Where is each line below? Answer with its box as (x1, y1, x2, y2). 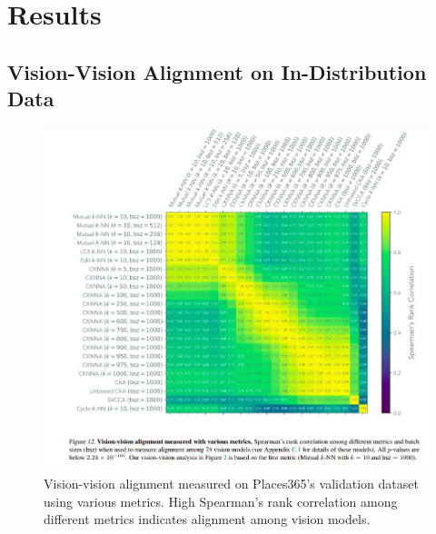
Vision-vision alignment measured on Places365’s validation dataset (44, 473, 419, 492)
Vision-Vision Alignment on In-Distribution (7, 57, 427, 85)
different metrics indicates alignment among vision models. (44, 509, 371, 529)
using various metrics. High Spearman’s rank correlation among (44, 491, 398, 510)
